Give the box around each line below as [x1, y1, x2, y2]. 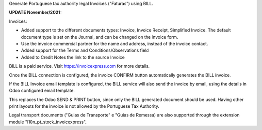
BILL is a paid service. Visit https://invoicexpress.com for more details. [9, 63, 150, 69]
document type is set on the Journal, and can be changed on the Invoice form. [21, 34, 178, 40]
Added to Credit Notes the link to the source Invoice [21, 54, 125, 60]
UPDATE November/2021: [9, 10, 62, 15]
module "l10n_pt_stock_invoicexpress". [9, 119, 87, 125]
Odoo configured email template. [9, 87, 75, 94]
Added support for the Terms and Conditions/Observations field [21, 47, 149, 53]
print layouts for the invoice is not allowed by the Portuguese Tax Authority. [9, 103, 160, 109]
